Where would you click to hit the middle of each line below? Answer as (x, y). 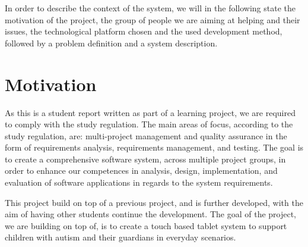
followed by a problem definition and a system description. (111, 43)
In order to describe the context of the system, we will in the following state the (150, 8)
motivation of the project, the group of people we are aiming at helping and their (153, 19)
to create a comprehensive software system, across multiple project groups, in (145, 159)
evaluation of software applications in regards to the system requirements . (139, 182)
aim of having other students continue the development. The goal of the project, (151, 214)
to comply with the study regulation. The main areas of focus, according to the (149, 124)
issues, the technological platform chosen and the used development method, (144, 31)
